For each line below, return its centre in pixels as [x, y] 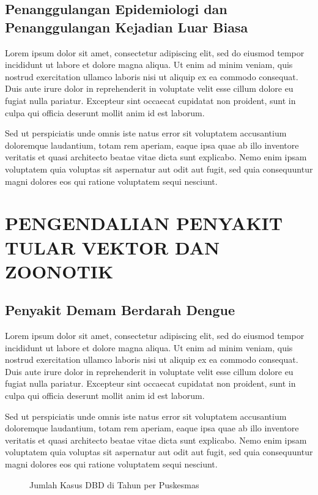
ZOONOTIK [59, 271]
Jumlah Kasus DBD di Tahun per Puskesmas [114, 484]
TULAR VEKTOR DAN [113, 247]
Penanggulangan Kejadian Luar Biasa [127, 27]
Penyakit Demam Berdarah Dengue [120, 310]
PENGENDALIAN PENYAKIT [144, 223]
